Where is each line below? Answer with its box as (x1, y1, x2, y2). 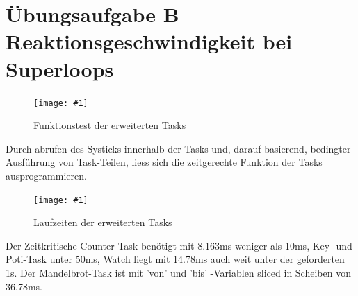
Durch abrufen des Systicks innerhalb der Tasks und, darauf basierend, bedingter (6, 141, 351, 155)
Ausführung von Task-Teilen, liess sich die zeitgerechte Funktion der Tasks (6, 155, 323, 169)
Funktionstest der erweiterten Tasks (33, 118, 186, 132)
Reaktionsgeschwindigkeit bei (6, 27, 293, 55)
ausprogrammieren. (6, 168, 87, 182)
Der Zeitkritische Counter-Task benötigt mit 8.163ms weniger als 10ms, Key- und (6, 238, 352, 252)
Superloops (6, 54, 114, 82)
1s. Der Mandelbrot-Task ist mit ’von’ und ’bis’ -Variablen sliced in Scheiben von (6, 265, 351, 279)
